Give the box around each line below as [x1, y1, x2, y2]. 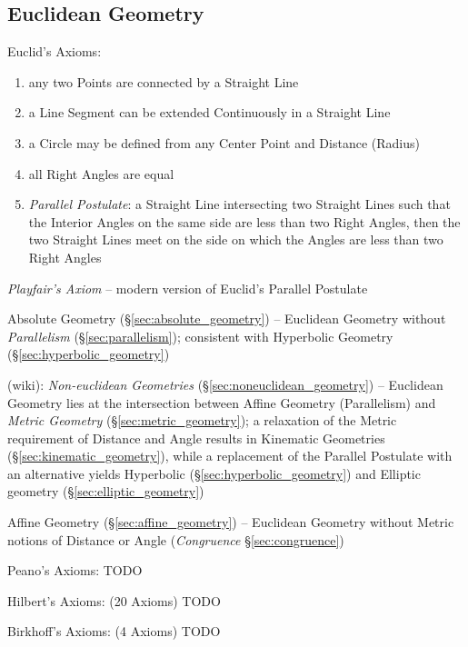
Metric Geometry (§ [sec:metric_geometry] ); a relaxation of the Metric [7, 411, 397, 430]
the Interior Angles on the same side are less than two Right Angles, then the [28, 212, 461, 231]
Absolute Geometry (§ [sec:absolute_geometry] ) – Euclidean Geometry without [7, 309, 446, 328]
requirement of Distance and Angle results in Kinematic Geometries [7, 428, 385, 447]
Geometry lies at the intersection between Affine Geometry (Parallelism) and [7, 393, 436, 412]
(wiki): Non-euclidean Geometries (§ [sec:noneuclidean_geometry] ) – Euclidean [7, 374, 443, 393]
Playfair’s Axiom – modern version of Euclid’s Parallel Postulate [7, 278, 368, 297]
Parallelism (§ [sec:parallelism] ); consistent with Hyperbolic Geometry [7, 326, 393, 345]
